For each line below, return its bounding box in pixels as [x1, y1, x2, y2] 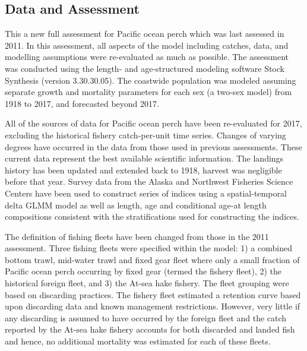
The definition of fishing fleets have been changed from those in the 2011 [5, 230, 269, 242]
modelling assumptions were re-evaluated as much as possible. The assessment [5, 50, 289, 63]
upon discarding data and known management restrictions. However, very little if [5, 300, 300, 312]
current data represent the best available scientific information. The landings [5, 152, 284, 165]
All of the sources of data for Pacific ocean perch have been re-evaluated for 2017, [5, 117, 302, 129]
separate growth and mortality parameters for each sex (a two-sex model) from [5, 86, 292, 98]
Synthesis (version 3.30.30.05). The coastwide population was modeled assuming [5, 74, 296, 86]
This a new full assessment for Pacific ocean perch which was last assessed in [5, 27, 284, 40]
